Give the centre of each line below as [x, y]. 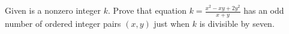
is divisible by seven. [237, 23]
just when [172, 23]
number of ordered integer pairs [63, 23]
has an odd [264, 10]
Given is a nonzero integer [53, 10]
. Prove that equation [147, 10]
